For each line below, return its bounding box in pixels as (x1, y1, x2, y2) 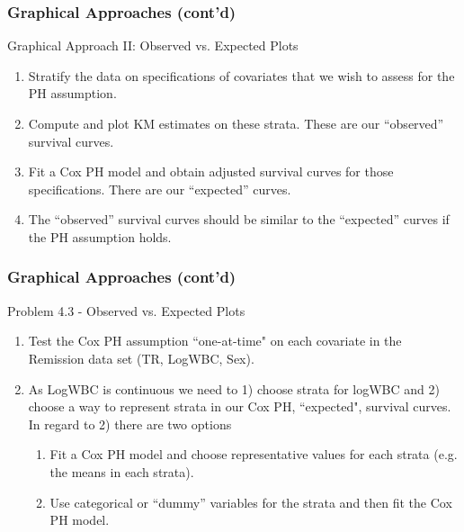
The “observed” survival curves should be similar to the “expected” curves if (28, 210, 450, 229)
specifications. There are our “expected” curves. (28, 179, 291, 198)
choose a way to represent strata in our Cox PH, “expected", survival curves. (28, 397, 451, 416)
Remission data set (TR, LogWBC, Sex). (28, 348, 254, 367)
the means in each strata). (49, 462, 194, 481)
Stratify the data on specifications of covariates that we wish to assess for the (28, 66, 455, 85)
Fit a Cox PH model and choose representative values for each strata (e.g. (49, 445, 458, 464)
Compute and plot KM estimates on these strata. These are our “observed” (28, 114, 444, 132)
